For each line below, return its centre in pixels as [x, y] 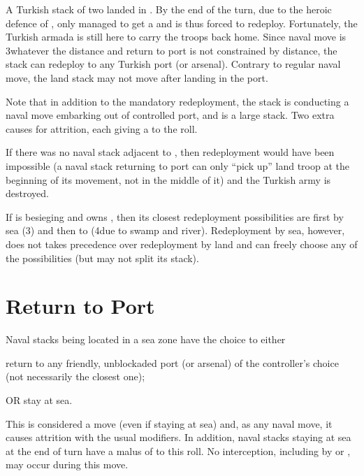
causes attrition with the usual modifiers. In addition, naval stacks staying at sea [179, 437]
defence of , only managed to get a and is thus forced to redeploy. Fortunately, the [182, 23]
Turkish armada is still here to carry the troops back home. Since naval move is [176, 37]
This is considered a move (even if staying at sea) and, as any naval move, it [169, 423]
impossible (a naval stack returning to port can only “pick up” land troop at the [177, 165]
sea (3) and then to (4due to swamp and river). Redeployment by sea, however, [175, 230]
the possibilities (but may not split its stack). [102, 258]
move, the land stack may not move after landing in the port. [137, 77]
